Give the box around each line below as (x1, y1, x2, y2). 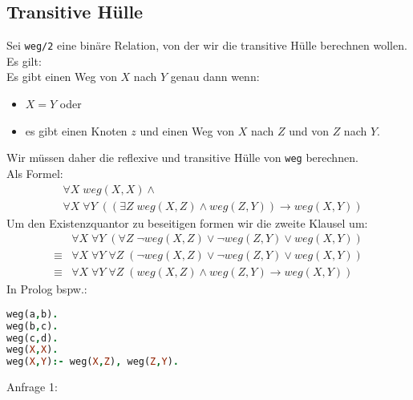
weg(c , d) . (6, 332, 59, 344)
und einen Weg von (140, 122, 234, 139)
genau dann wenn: (170, 68, 260, 85)
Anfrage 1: (6, 378, 58, 395)
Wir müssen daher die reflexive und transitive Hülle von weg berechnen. (6, 149, 358, 166)
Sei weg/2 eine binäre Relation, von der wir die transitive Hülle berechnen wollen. (6, 37, 407, 54)
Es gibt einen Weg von (6, 68, 117, 85)
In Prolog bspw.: (6, 281, 87, 297)
